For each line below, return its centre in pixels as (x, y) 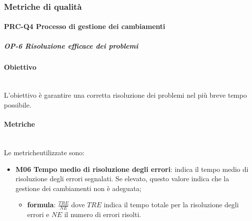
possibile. (18, 104)
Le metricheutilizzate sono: (44, 152)
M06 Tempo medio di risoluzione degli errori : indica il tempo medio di (132, 169)
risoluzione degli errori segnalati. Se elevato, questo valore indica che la (122, 179)
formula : (42, 205)
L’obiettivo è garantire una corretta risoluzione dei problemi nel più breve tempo (126, 95)
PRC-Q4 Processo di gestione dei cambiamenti (85, 26)
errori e (38, 214)
